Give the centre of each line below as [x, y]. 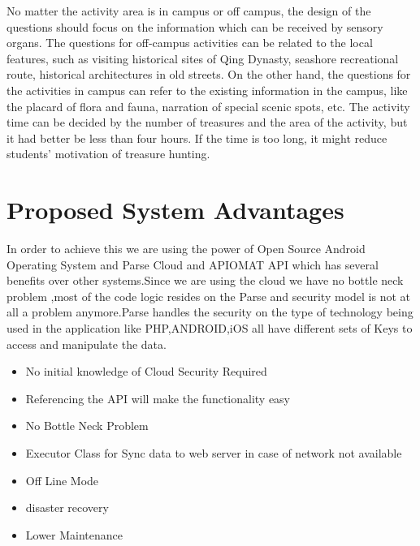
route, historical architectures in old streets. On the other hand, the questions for [209, 74]
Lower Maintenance [74, 534]
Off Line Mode [62, 480]
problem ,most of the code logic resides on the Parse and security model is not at [208, 296]
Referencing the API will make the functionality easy [158, 398]
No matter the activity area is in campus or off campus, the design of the [189, 11]
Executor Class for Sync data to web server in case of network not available [214, 453]
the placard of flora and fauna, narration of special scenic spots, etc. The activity [208, 106]
